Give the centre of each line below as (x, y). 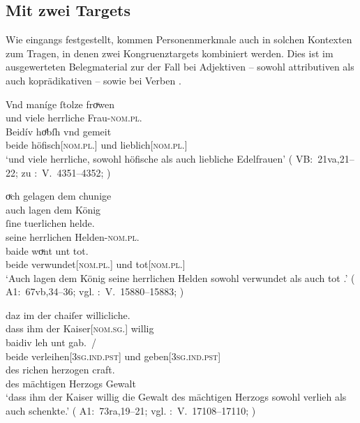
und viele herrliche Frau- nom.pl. (74, 118)
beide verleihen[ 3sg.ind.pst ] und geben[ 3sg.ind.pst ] (113, 356)
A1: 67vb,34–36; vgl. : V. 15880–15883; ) (95, 291)
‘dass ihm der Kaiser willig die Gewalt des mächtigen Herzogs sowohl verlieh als (176, 397)
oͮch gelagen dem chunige (59, 196)
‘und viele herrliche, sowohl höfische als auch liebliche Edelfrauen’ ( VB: (159, 158)
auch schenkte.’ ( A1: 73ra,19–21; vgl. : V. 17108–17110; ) (131, 411)
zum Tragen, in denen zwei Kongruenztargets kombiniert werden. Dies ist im (170, 53)
